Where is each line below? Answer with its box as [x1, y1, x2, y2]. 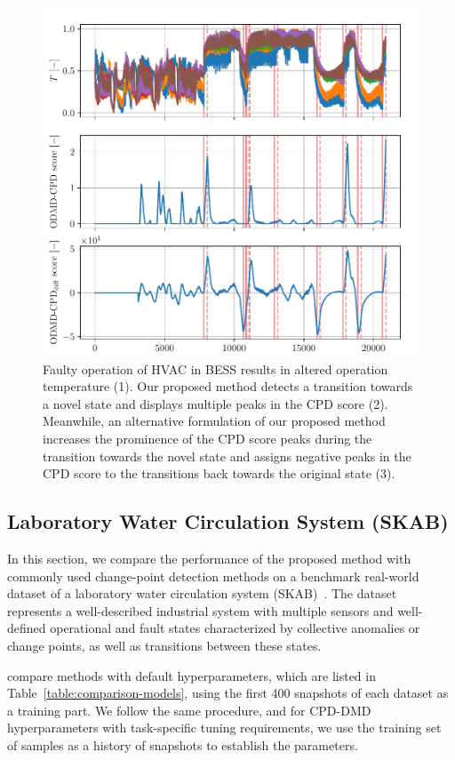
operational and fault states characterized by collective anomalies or [50, 619, 420, 637]
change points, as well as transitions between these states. [7, 636, 322, 654]
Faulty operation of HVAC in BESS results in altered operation [43, 359, 388, 378]
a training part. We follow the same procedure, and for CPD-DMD [7, 700, 371, 719]
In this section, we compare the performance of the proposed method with [7, 548, 411, 567]
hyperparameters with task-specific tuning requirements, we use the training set [7, 718, 442, 737]
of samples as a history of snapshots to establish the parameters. [7, 735, 358, 754]
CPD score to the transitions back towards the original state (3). [43, 464, 395, 483]
